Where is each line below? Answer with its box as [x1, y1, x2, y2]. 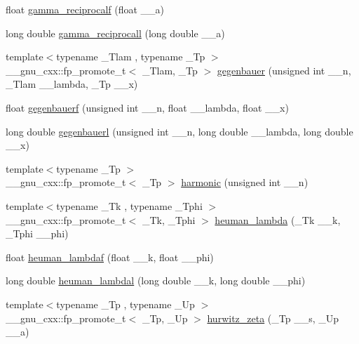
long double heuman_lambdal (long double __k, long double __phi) [6, 273, 306, 288]
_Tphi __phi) [6, 226, 69, 241]
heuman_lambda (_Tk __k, [215, 212, 341, 227]
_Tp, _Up [142, 310, 188, 325]
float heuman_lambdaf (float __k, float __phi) [6, 249, 214, 264]
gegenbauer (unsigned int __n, [217, 62, 351, 77]
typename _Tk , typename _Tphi [56, 198, 203, 213]
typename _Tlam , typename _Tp [56, 49, 205, 64]
